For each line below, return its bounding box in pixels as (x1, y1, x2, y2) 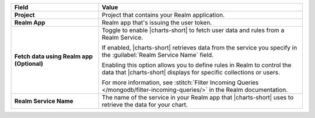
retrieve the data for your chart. (101, 101, 188, 109)
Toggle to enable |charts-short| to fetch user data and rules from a (101, 26, 285, 34)
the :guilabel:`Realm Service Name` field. (101, 51, 214, 59)
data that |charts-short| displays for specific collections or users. (101, 69, 280, 76)
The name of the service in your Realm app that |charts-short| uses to (101, 94, 294, 101)
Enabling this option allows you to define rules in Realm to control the (101, 61, 292, 69)
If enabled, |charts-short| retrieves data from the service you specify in (101, 44, 297, 52)
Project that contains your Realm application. (101, 11, 225, 19)
